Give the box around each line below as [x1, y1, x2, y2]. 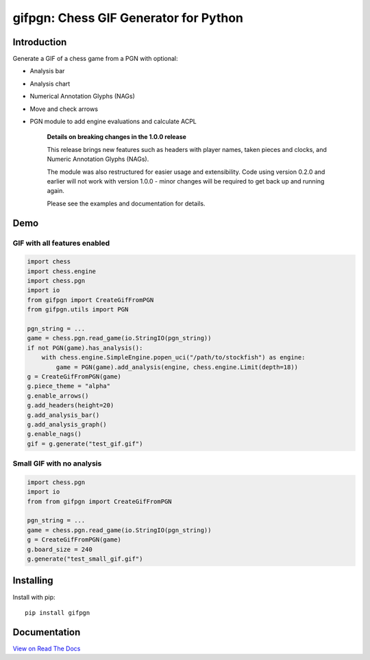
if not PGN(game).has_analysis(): [27, 344, 143, 352]
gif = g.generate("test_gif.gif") [27, 440, 143, 448]
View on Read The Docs [12, 644, 81, 652]
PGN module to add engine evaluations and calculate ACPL [29, 117, 197, 126]
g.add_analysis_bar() [27, 411, 100, 419]
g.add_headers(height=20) [27, 401, 114, 409]
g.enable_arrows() [27, 392, 89, 400]
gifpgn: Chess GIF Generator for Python [12, 10, 243, 25]
